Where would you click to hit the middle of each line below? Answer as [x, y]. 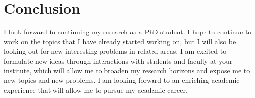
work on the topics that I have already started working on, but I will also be [120, 41]
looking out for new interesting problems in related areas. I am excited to [115, 51]
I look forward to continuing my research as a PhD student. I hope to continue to [128, 32]
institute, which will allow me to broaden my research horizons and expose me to [127, 70]
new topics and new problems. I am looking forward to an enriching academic [122, 80]
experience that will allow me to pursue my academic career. [96, 89]
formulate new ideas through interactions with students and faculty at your [118, 60]
